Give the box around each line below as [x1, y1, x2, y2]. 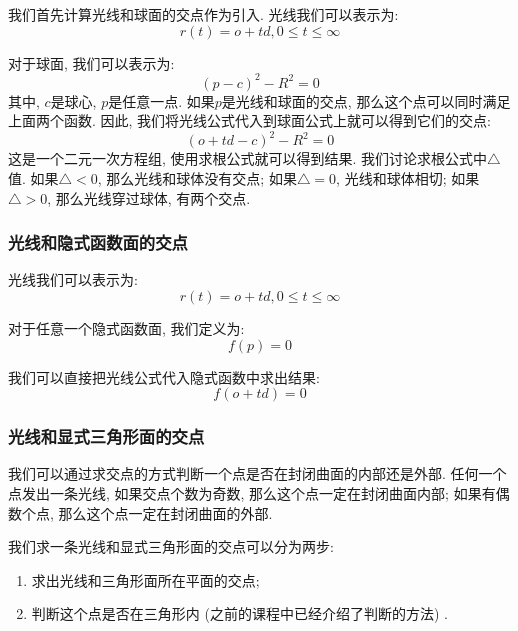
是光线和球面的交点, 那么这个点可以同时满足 [221, 90, 511, 111]
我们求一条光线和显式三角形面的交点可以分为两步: [8, 536, 334, 557]
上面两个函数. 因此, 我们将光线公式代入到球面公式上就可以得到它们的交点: [8, 110, 491, 131]
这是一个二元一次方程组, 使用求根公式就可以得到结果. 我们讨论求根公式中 [8, 148, 488, 169]
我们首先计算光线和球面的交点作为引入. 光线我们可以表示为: [8, 4, 399, 24]
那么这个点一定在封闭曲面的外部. [58, 502, 273, 523]
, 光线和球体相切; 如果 [336, 167, 480, 188]
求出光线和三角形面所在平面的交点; [31, 569, 260, 590]
